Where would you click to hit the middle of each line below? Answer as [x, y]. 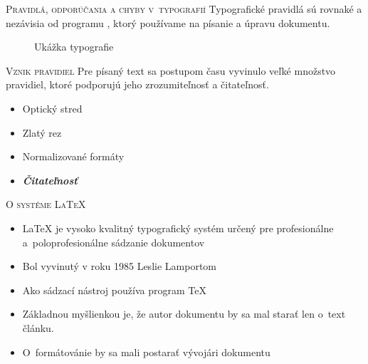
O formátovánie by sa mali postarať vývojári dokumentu [146, 352]
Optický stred [52, 108]
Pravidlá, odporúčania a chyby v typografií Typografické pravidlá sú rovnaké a [184, 9]
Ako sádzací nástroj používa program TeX [114, 290]
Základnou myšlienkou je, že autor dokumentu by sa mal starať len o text [184, 314]
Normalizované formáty [73, 156]
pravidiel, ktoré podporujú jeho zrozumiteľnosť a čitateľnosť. [137, 84]
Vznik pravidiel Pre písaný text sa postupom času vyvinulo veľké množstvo [171, 70]
